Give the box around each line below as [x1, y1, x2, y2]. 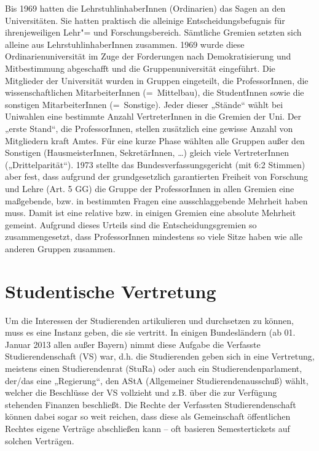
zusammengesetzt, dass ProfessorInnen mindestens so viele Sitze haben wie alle [5, 230, 302, 243]
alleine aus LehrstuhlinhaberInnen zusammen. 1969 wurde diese [5, 37, 245, 50]
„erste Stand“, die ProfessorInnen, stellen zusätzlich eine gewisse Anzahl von [5, 121, 293, 134]
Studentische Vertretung [5, 278, 216, 303]
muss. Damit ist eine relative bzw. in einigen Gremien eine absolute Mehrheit [5, 206, 296, 219]
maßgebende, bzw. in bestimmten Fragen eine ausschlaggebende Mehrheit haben [5, 194, 308, 207]
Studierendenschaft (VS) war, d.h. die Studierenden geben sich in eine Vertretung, [5, 350, 315, 363]
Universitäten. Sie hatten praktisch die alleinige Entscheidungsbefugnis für [5, 13, 285, 26]
